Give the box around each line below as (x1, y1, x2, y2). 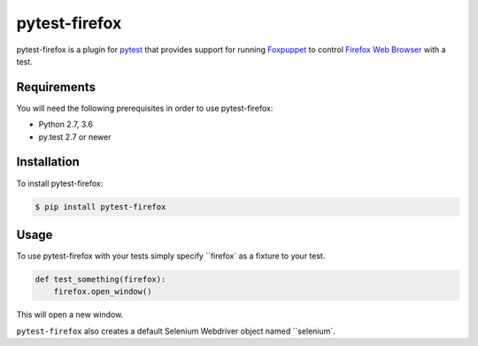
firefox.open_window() (53, 287, 152, 296)
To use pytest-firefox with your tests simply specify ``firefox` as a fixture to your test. (16, 250, 326, 261)
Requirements (16, 80, 96, 95)
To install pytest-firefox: (16, 178, 104, 188)
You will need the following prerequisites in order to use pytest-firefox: (16, 103, 274, 113)
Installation (16, 155, 80, 170)
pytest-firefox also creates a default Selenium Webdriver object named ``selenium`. (16, 326, 335, 336)
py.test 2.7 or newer (38, 131, 112, 142)
